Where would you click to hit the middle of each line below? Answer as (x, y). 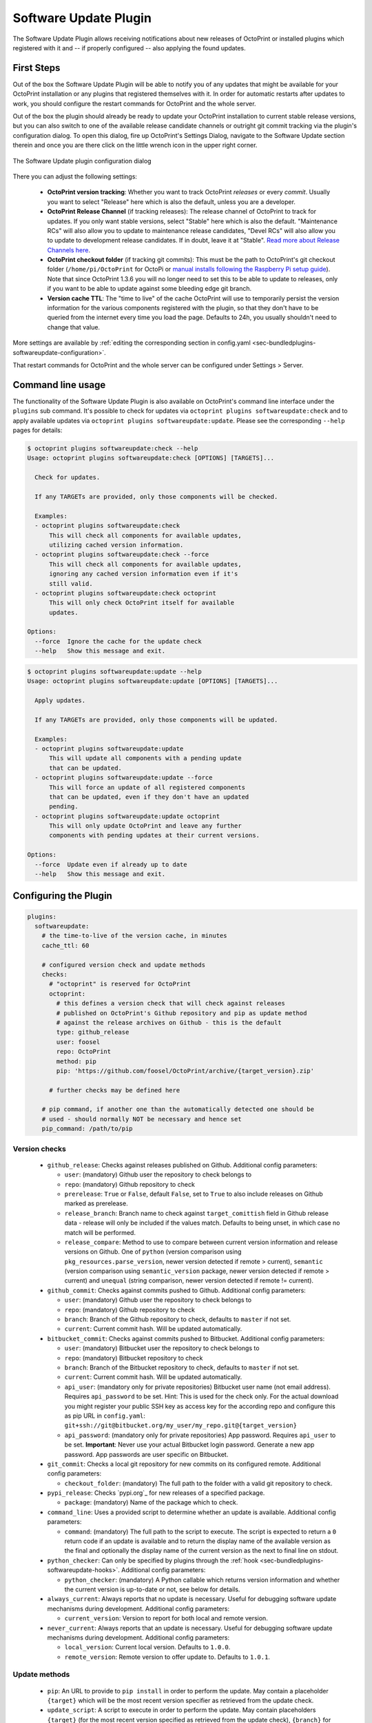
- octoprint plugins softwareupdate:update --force (124, 778)
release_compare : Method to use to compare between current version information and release (201, 1242)
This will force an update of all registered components (147, 787)
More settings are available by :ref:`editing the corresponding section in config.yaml (132, 343)
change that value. (73, 327)
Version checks (40, 1149)
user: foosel (78, 1042)
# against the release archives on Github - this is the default (169, 1022)
